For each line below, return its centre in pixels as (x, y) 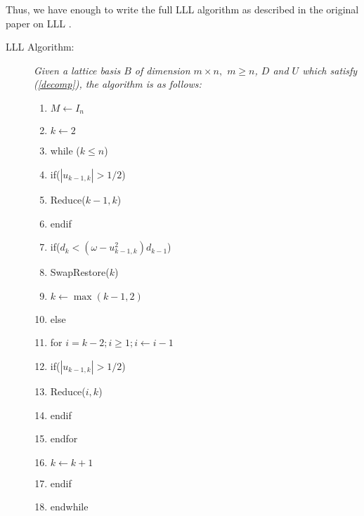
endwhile (69, 507)
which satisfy (330, 70)
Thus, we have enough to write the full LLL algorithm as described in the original (182, 9)
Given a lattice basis (77, 70)
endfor (64, 438)
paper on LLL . (39, 23)
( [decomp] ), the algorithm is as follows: (118, 84)
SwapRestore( (80, 272)
